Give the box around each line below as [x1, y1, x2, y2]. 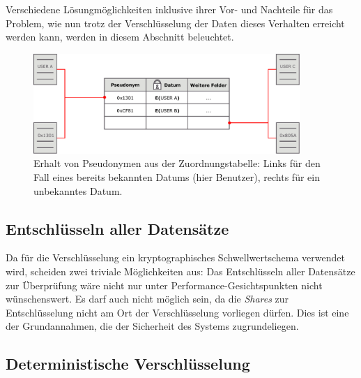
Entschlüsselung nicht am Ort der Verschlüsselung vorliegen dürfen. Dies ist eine [6, 305, 349, 319]
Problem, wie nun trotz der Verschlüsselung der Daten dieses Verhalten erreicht [6, 15, 345, 30]
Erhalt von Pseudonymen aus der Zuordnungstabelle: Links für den [33, 156, 321, 170]
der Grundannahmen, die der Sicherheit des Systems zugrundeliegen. [6, 319, 299, 333]
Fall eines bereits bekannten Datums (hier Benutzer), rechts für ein [33, 170, 320, 184]
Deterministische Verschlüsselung [6, 353, 250, 375]
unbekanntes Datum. [33, 183, 123, 198]
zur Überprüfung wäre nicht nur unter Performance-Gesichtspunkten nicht [6, 277, 323, 292]
